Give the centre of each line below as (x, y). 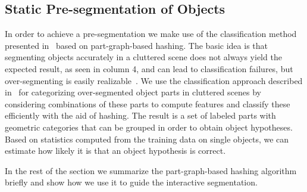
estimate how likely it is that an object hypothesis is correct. (115, 151)
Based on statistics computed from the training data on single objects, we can (147, 139)
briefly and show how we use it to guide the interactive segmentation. (131, 182)
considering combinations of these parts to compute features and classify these (148, 103)
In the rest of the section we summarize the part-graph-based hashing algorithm (151, 170)
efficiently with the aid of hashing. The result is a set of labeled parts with (140, 115)
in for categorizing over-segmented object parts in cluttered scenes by (133, 92)
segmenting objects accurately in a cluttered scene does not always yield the (143, 57)
